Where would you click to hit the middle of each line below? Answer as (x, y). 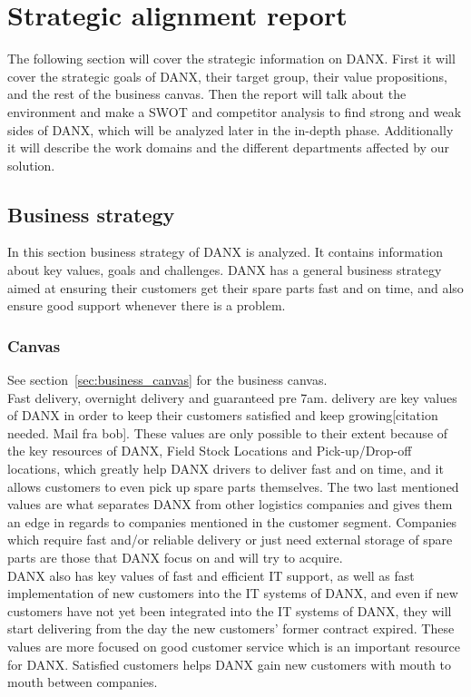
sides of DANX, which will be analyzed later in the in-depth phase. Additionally (231, 129)
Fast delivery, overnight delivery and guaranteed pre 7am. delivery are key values (232, 397)
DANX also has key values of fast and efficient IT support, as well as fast (211, 575)
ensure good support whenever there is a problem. (147, 305)
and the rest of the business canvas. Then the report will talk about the (207, 94)
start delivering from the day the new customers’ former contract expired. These (231, 628)
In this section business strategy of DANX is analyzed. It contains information (225, 252)
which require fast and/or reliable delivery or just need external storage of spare (230, 540)
